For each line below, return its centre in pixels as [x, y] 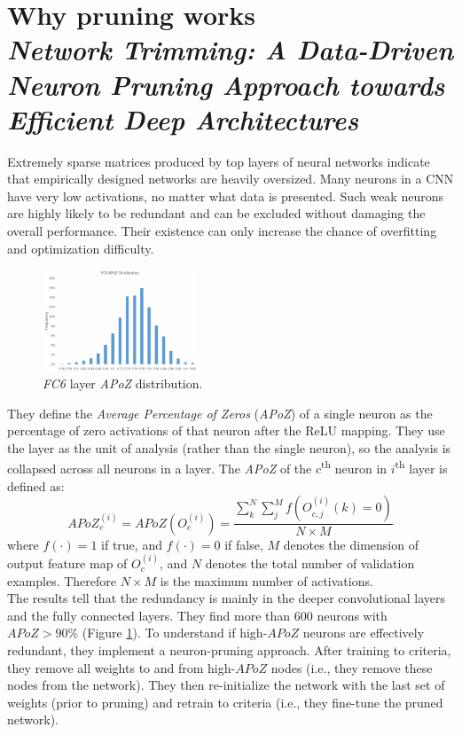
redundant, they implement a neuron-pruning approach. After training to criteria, [229, 650]
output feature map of [67, 563]
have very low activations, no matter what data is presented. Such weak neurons [225, 195]
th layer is [421, 467]
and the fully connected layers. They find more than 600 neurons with [197, 615]
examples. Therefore [62, 580]
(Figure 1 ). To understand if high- [175, 633]
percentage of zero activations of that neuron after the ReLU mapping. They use [226, 430]
